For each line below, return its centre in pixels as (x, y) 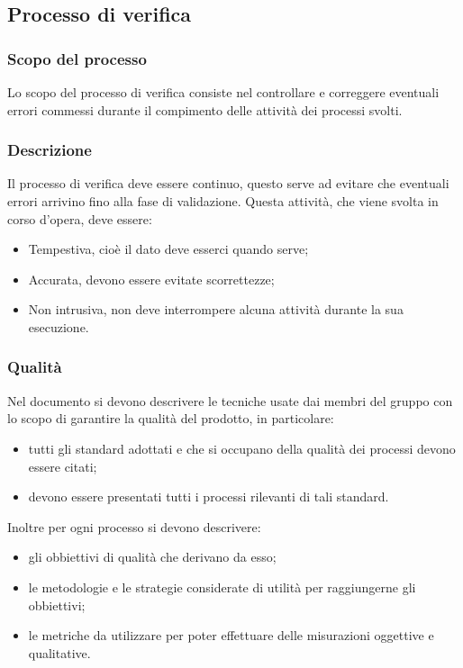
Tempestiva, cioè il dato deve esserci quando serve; (168, 249)
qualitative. (59, 652)
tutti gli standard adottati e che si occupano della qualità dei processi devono (242, 448)
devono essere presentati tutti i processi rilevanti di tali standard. (209, 496)
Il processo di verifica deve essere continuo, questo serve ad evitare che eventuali (228, 183)
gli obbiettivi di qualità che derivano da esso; (152, 557)
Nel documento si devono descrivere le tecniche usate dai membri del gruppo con (230, 400)
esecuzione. (59, 326)
